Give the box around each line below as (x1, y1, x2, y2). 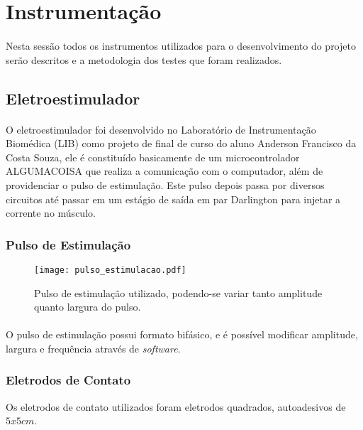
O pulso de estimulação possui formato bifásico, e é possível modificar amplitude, (6, 327, 358, 342)
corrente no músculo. (6, 205, 96, 220)
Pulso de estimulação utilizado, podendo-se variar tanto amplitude (34, 285, 323, 300)
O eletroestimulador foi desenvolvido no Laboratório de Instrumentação (6, 122, 316, 136)
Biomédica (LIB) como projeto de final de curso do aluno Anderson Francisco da (6, 136, 357, 151)
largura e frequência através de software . (6, 340, 181, 355)
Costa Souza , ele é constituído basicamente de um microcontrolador (6, 149, 300, 164)
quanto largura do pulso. (34, 299, 141, 314)
